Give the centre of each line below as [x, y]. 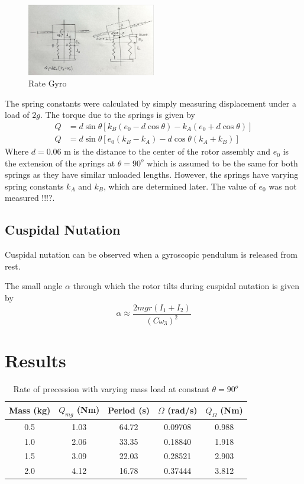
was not [283, 186]
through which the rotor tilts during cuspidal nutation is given [186, 286]
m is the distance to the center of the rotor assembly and [167, 151]
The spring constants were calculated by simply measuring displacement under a [151, 103]
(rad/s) [182, 410]
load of [17, 115]
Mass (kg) [30, 410]
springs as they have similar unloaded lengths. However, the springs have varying [152, 174]
